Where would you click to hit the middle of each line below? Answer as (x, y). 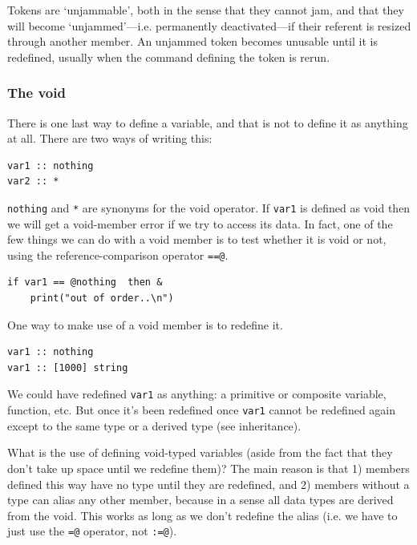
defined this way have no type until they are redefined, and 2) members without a (208, 484)
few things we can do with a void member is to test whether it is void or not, (197, 239)
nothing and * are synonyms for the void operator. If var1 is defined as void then (209, 207)
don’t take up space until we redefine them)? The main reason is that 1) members (208, 468)
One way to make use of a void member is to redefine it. (145, 324)
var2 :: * (33, 182)
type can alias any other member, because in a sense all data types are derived (200, 500)
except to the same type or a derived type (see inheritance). (154, 425)
